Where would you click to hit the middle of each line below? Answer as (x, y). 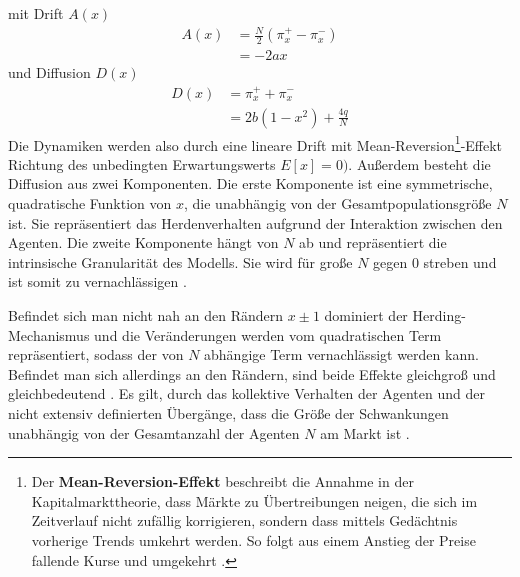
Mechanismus (49, 334)
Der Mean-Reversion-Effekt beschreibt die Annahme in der (222, 481)
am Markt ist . (365, 432)
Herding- (439, 315)
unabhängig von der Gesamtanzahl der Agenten (154, 432)
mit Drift (36, 13)
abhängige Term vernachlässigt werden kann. (341, 354)
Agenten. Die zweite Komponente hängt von (143, 242)
